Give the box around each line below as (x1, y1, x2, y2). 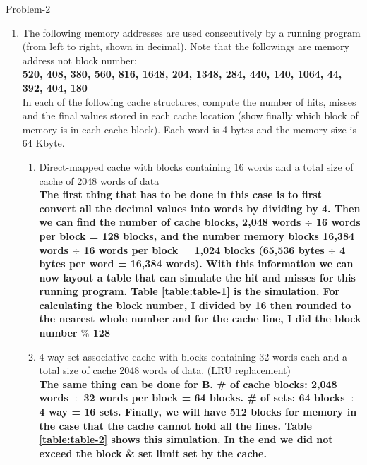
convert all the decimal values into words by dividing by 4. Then (39, 200, 361, 215)
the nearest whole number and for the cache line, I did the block (39, 311, 361, 326)
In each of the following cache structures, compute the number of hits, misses (22, 94, 356, 109)
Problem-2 (6, 1, 51, 16)
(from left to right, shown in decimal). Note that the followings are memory (22, 39, 349, 54)
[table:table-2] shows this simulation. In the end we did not (39, 432, 333, 447)
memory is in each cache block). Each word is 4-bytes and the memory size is (22, 121, 356, 136)
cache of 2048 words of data (39, 173, 160, 188)
